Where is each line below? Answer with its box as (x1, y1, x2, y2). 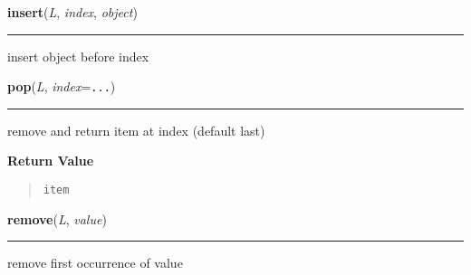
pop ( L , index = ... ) (7, 77, 116, 96)
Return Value (7, 151, 94, 170)
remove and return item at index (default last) (7, 120, 265, 139)
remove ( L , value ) (7, 209, 107, 228)
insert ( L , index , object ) (7, 3, 138, 21)
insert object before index (7, 46, 149, 65)
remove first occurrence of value (7, 253, 183, 272)
